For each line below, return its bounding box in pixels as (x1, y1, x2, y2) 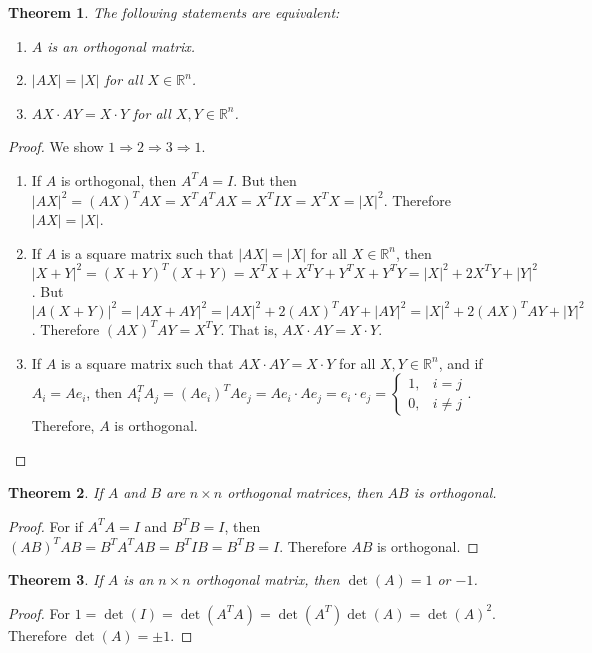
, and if (438, 352, 483, 373)
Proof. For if (8, 515, 83, 536)
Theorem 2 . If (8, 482, 103, 503)
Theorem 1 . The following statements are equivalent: (8, 2, 340, 22)
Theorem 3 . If (8, 569, 103, 590)
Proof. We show (8, 136, 104, 157)
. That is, (220, 318, 278, 339)
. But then (233, 169, 297, 190)
